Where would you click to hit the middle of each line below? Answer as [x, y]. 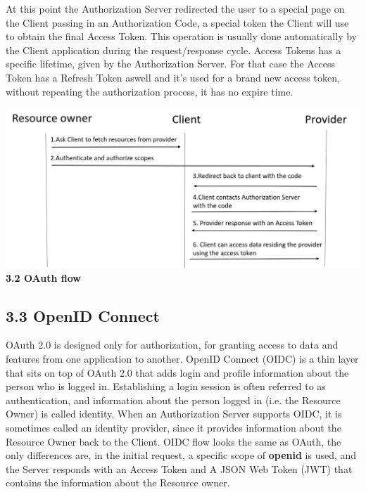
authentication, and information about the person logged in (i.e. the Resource [173, 400]
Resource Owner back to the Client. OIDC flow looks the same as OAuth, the [173, 441]
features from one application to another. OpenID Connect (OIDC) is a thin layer [182, 359]
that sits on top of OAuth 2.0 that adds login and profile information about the [177, 372]
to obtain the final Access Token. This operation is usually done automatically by [181, 36]
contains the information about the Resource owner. [118, 483]
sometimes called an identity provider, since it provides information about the [173, 427]
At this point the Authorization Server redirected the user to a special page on [175, 8]
